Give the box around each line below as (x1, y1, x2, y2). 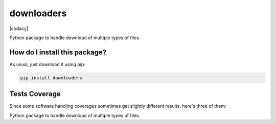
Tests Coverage (9, 89, 61, 99)
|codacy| (9, 25, 28, 32)
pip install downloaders (20, 75, 83, 81)
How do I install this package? (9, 48, 107, 56)
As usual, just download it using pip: (9, 61, 85, 67)
